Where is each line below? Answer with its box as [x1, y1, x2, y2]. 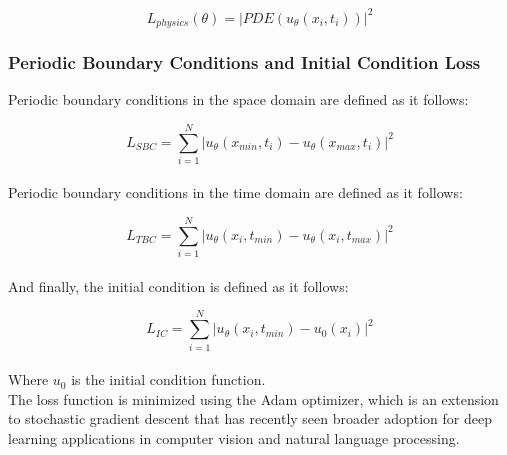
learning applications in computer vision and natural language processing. [8, 427, 460, 448]
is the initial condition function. [71, 369, 266, 390]
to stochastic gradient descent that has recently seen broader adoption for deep [8, 408, 492, 429]
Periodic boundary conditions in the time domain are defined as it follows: [8, 182, 463, 203]
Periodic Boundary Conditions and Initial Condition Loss [8, 49, 481, 74]
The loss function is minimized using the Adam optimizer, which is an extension [8, 388, 499, 409]
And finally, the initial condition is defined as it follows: [8, 275, 349, 296]
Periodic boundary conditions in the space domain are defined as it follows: [8, 89, 469, 110]
